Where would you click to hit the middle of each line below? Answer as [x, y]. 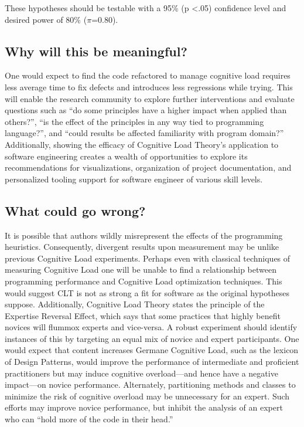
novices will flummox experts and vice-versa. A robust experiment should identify [151, 327]
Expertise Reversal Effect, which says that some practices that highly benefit [143, 315]
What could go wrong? [75, 210]
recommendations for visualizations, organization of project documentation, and [148, 167]
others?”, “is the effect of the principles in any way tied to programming [134, 121]
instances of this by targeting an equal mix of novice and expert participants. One [152, 338]
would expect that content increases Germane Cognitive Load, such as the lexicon [152, 350]
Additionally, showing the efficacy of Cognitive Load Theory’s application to [142, 144]
